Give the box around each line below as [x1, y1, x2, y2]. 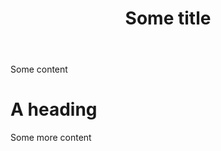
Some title [124, 7, 212, 30]
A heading [10, 98, 98, 121]
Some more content [10, 132, 92, 144]
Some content [10, 63, 68, 76]
